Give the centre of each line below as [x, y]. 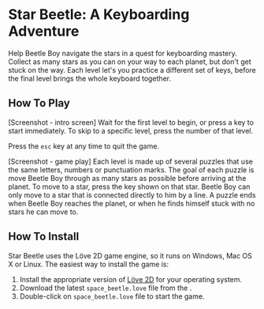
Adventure [44, 31]
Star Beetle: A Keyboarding [99, 15]
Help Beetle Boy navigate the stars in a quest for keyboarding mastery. [123, 53]
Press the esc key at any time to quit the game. [84, 146]
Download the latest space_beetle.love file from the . [106, 288]
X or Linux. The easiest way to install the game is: [89, 264]
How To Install [44, 237]
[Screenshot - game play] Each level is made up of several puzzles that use [131, 161]
